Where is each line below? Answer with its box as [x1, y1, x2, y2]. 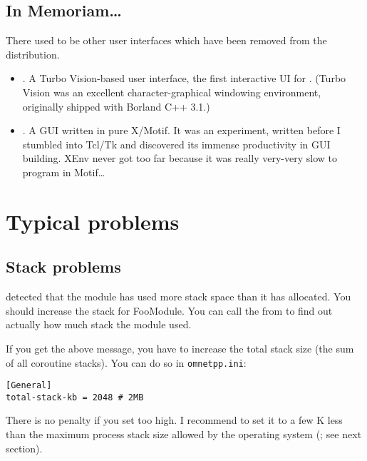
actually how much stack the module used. [6, 317, 192, 332]
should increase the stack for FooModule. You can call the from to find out [6, 303, 333, 318]
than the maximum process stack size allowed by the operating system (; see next [6, 427, 362, 442]
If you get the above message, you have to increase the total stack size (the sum [6, 340, 354, 355]
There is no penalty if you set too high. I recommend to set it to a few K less [6, 412, 343, 427]
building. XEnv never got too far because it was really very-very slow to [22, 151, 338, 166]
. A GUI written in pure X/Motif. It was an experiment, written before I [22, 123, 341, 138]
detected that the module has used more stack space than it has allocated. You [6, 289, 351, 304]
